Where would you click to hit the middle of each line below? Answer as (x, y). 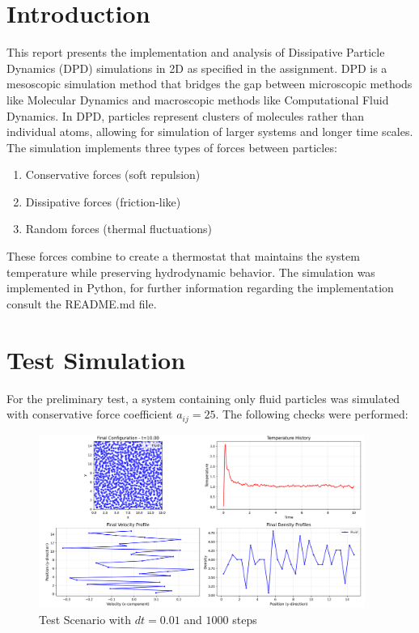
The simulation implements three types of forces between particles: (172, 147)
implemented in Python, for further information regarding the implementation (200, 288)
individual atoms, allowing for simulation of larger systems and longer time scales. (210, 132)
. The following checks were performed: (312, 414)
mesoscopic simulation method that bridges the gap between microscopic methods (209, 84)
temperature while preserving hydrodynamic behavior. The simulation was (191, 272)
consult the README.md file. (82, 303)
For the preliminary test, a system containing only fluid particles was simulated (203, 398)
